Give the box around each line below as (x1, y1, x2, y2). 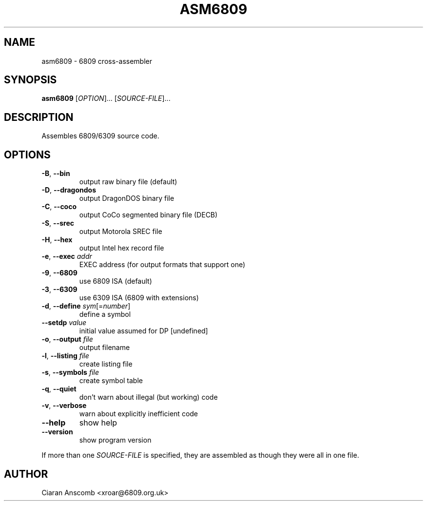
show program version (79, 436, 152, 445)
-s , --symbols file (41, 368, 99, 377)
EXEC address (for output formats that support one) (79, 260, 246, 269)
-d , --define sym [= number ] (41, 302, 131, 311)
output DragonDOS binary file (79, 194, 175, 203)
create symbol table (79, 376, 143, 385)
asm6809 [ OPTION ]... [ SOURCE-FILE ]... (41, 94, 171, 103)
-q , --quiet (41, 385, 77, 393)
